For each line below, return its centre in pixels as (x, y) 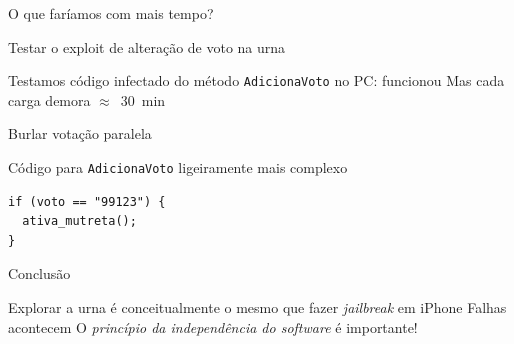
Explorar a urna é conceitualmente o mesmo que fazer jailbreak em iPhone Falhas (257, 307)
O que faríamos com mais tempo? (111, 13)
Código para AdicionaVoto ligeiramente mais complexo (178, 167)
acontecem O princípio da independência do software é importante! (213, 326)
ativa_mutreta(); (79, 221)
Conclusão (39, 273)
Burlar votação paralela (80, 133)
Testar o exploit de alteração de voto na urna (147, 46)
